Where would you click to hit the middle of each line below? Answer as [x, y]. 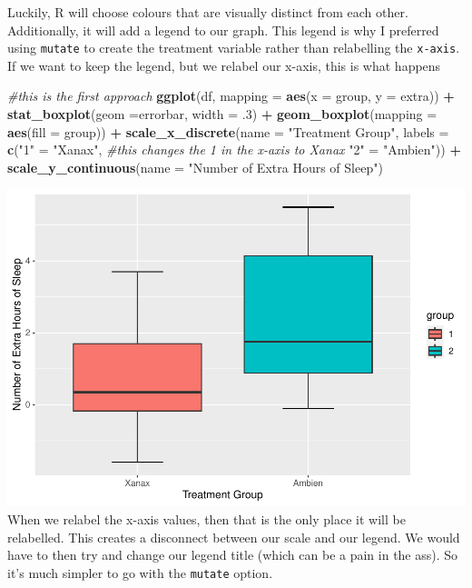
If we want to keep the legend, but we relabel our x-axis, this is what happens [224, 65]
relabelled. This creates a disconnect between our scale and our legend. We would [234, 537]
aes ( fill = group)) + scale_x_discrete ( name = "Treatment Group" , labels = [228, 131]
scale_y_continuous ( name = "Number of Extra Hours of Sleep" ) [195, 167]
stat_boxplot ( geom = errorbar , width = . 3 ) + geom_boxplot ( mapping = [222, 114]
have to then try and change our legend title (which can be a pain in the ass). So [233, 555]
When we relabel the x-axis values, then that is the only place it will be [206, 518]
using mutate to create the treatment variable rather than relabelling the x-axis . [234, 48]
